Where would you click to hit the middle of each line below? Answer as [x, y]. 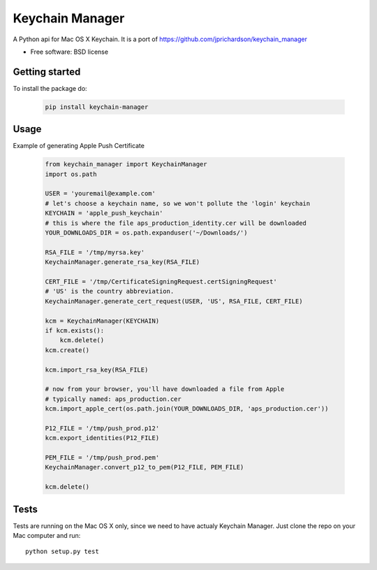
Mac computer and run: [47, 536]
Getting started [47, 72]
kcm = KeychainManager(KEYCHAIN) [102, 321]
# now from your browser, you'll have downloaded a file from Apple [165, 389]
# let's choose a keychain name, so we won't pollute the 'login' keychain [178, 203]
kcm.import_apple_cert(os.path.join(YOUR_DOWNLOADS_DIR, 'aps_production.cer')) [187, 409]
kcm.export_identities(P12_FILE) [102, 438]
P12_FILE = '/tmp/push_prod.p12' [102, 428]
